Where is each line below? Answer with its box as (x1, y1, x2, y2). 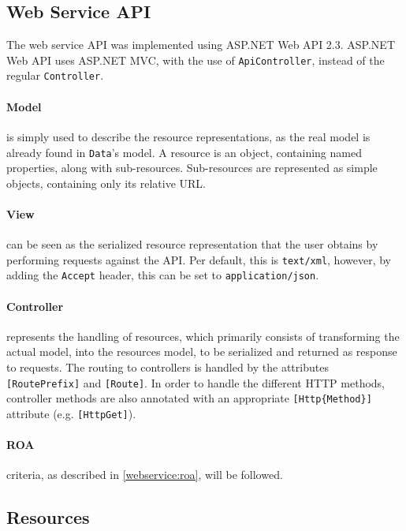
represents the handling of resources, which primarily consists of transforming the (6, 327, 400, 344)
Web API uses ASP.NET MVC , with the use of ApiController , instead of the (6, 51, 385, 68)
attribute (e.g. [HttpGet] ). (6, 405, 136, 421)
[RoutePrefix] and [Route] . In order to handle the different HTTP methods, (6, 374, 386, 391)
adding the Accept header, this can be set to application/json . (6, 267, 319, 283)
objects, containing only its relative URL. (6, 174, 206, 191)
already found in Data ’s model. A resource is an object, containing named (6, 144, 362, 160)
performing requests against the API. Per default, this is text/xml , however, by (6, 251, 391, 267)
